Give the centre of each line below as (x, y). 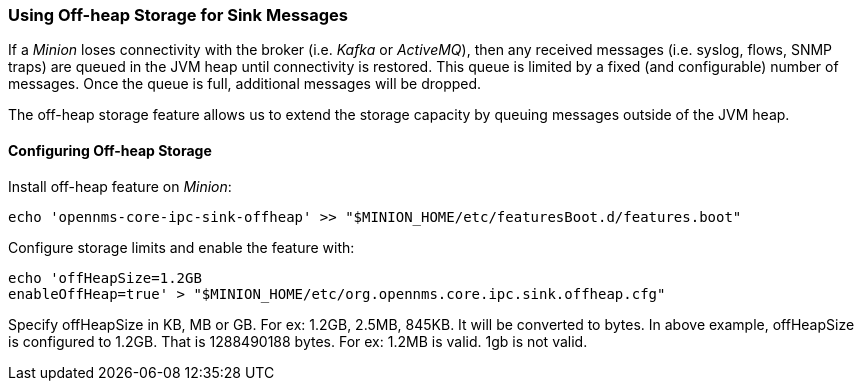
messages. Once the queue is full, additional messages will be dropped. (245, 84)
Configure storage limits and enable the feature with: (181, 247)
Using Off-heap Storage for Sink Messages (178, 15)
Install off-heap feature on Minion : (120, 186)
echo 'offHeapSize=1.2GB (105, 277)
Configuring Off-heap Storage (110, 150)
